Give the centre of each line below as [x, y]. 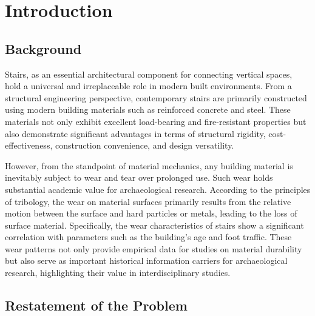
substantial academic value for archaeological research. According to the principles [158, 189]
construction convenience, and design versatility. [144, 145]
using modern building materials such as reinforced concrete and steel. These [148, 109]
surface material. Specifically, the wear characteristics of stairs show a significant [154, 225]
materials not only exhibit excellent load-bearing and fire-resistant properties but [156, 121]
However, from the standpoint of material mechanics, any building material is [149, 165]
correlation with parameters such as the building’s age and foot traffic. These [148, 237]
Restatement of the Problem [96, 305]
